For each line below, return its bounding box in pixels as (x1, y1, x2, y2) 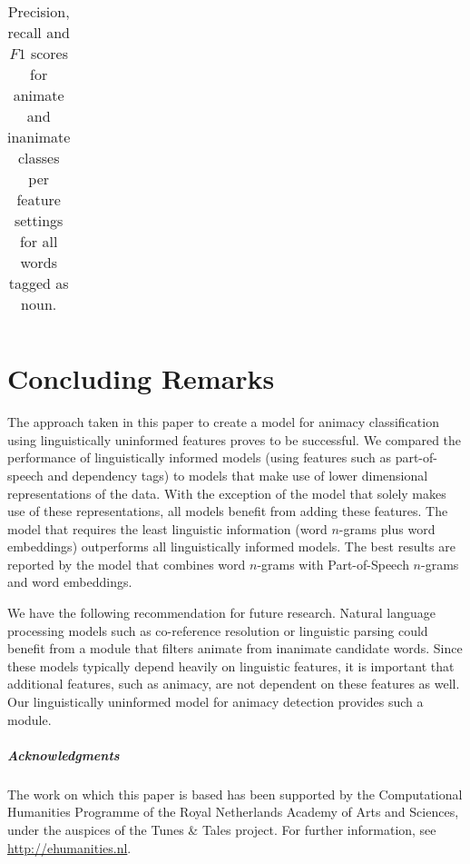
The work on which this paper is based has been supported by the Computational (7, 784, 463, 803)
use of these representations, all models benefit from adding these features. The (7, 502, 448, 521)
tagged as (8, 273, 69, 293)
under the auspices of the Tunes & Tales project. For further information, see (7, 819, 436, 839)
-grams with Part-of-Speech (257, 554, 409, 573)
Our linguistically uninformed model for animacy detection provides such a (7, 692, 424, 711)
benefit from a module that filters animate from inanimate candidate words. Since (7, 639, 463, 658)
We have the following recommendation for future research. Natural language (7, 603, 436, 622)
